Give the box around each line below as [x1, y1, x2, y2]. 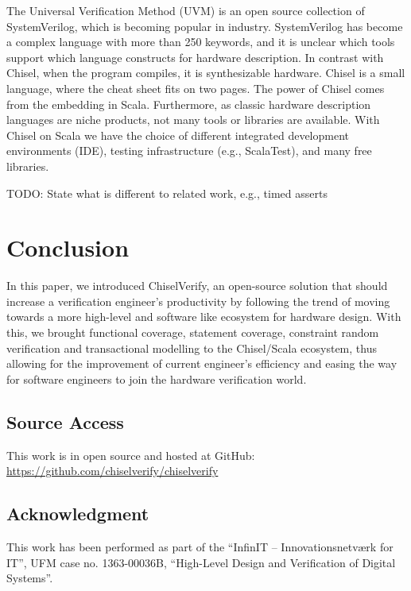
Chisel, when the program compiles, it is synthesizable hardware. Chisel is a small [6, 64, 405, 81]
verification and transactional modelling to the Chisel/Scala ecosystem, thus [6, 339, 377, 356]
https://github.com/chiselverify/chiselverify [6, 462, 219, 479]
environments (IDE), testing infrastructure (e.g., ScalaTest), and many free [6, 142, 372, 159]
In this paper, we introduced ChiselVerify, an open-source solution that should [6, 277, 388, 294]
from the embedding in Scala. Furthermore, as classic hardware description [6, 95, 371, 112]
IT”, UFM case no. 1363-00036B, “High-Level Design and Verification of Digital [6, 554, 396, 570]
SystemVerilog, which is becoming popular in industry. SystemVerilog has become [6, 17, 403, 34]
